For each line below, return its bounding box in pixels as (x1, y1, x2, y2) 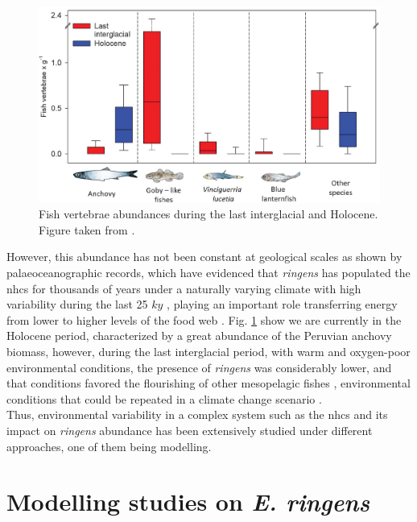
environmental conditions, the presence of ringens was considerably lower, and (6, 358, 392, 375)
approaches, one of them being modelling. (6, 437, 212, 454)
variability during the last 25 (6, 296, 148, 313)
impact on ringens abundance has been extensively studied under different (6, 422, 373, 439)
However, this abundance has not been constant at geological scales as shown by (6, 248, 403, 265)
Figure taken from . (39, 221, 135, 238)
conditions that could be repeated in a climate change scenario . (6, 390, 322, 407)
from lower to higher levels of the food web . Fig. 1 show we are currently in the (6, 311, 402, 328)
